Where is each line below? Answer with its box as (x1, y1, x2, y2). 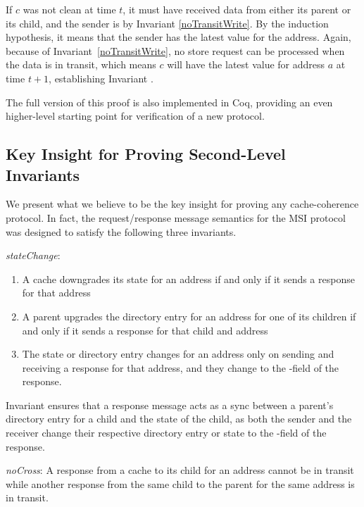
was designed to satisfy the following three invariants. (6, 224, 237, 239)
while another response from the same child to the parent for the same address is (6, 476, 355, 491)
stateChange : (6, 248, 61, 263)
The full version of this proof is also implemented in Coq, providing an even (6, 94, 333, 109)
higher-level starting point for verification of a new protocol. (6, 108, 265, 123)
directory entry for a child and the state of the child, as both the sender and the (6, 411, 352, 426)
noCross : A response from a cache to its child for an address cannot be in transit (6, 463, 354, 477)
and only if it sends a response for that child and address (22, 323, 268, 337)
